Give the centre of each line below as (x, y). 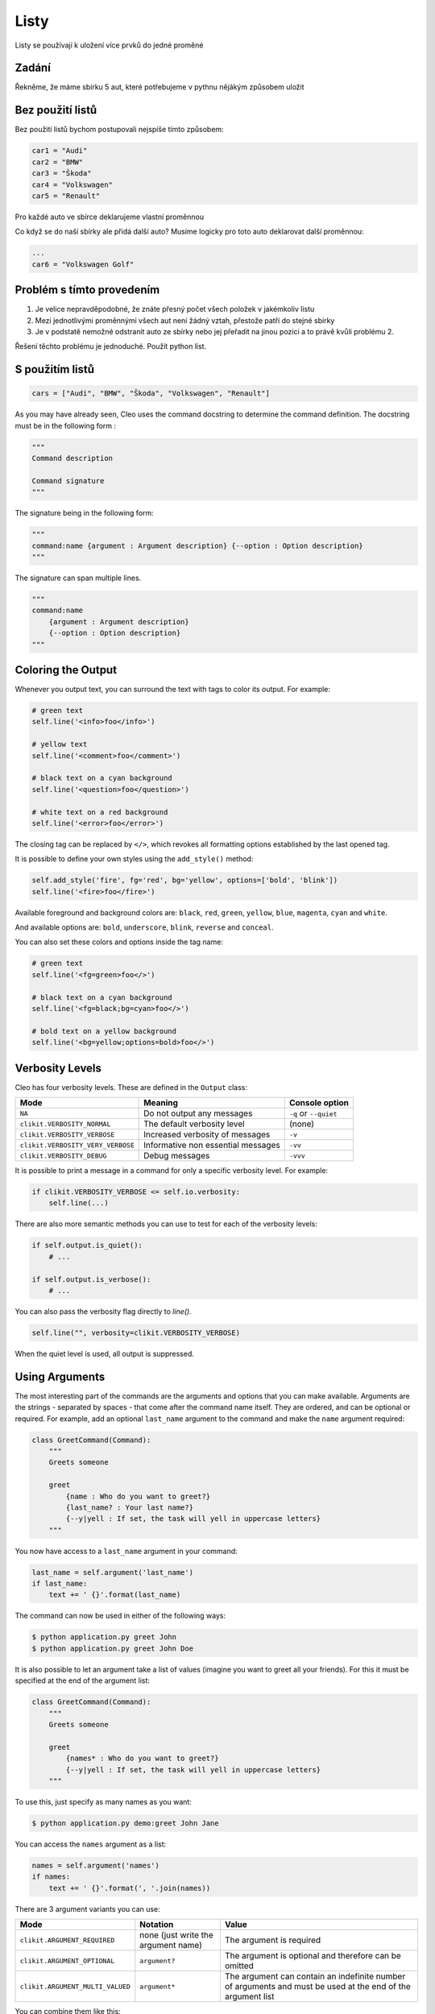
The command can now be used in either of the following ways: (120, 1616)
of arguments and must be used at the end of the (317, 1986)
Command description (72, 458)
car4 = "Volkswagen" (72, 184)
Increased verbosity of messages (207, 1134)
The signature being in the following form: (85, 513)
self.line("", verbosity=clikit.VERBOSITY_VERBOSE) (136, 1332)
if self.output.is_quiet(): (87, 1245)
